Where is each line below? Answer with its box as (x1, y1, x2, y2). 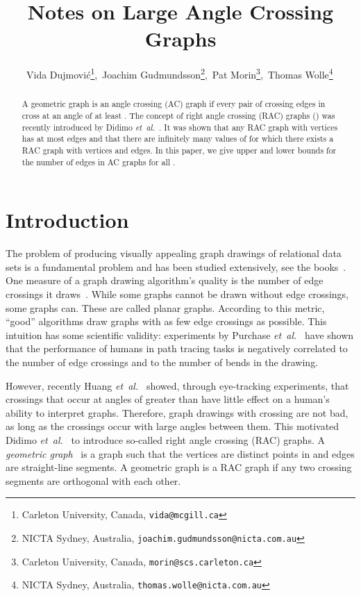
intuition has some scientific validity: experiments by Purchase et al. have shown (6, 327, 354, 342)
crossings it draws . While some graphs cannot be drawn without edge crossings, (6, 287, 349, 301)
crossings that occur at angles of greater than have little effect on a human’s (6, 392, 330, 406)
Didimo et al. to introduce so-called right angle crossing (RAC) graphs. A (6, 432, 325, 447)
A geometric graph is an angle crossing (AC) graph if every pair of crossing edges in (22, 98, 326, 110)
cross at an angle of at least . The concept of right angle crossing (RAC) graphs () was (22, 110, 335, 122)
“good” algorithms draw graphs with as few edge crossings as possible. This (6, 314, 327, 329)
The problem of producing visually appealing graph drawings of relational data (6, 246, 342, 260)
